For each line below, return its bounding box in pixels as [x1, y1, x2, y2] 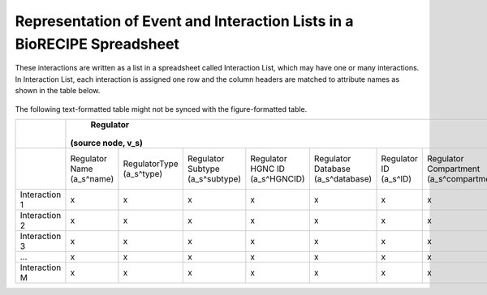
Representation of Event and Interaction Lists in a [15, 12, 354, 30]
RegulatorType [123, 158, 179, 169]
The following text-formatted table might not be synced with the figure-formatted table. [15, 104, 308, 113]
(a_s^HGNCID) [250, 173, 305, 184]
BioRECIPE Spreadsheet [15, 35, 180, 53]
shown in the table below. [15, 86, 101, 96]
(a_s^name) [70, 173, 114, 184]
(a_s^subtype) [187, 173, 242, 184]
